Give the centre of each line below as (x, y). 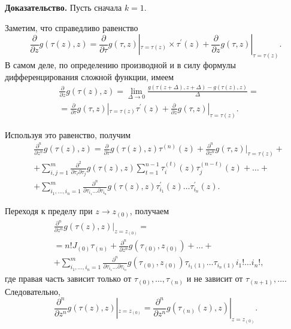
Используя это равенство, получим (68, 134)
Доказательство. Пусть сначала (63, 7)
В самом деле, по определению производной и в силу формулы (120, 65)
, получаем (149, 211)
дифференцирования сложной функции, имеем (90, 76)
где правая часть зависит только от (68, 278)
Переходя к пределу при (49, 211)
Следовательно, (33, 291)
